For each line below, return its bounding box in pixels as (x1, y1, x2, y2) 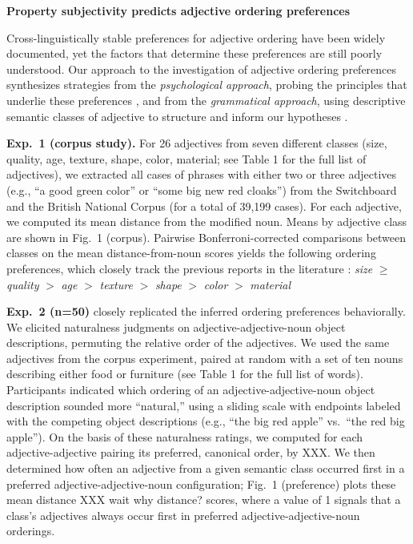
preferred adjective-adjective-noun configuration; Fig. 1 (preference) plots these (6, 475, 396, 492)
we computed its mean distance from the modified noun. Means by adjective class (6, 213, 407, 230)
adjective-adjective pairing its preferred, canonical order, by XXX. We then (6, 444, 375, 461)
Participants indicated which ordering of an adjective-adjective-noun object (6, 381, 375, 398)
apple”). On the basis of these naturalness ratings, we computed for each (6, 428, 363, 445)
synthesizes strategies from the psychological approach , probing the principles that (6, 76, 407, 93)
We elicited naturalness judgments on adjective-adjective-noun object (6, 318, 346, 335)
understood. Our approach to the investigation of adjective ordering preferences (6, 60, 397, 77)
